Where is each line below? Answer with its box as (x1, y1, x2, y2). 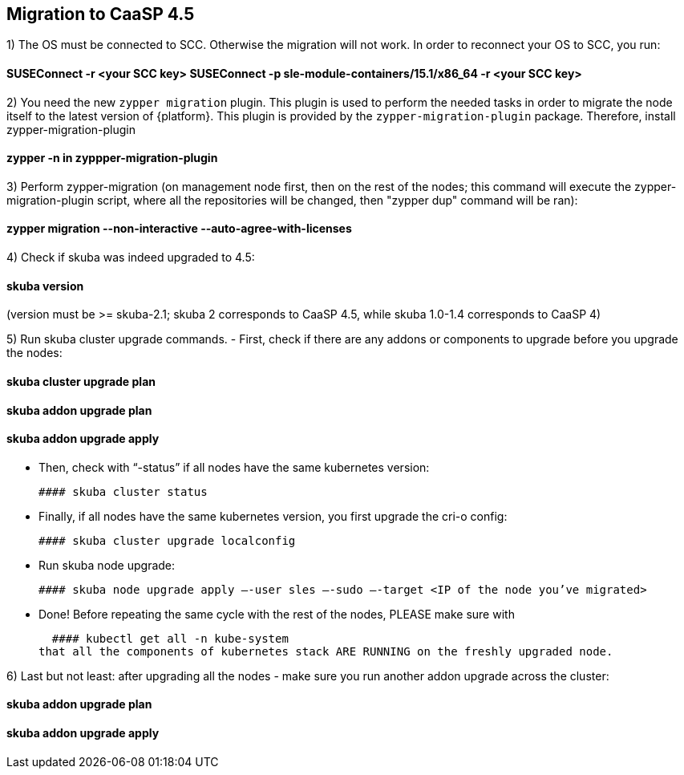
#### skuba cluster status (38, 485, 208, 498)
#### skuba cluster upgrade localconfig (38, 534, 296, 547)
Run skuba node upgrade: (38, 558, 176, 572)
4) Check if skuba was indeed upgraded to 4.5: (6, 250, 255, 265)
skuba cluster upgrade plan (6, 374, 156, 388)
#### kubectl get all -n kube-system (51, 631, 289, 645)
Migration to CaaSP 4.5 (6, 4, 195, 24)
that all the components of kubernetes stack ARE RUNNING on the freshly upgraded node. (38, 644, 613, 658)
